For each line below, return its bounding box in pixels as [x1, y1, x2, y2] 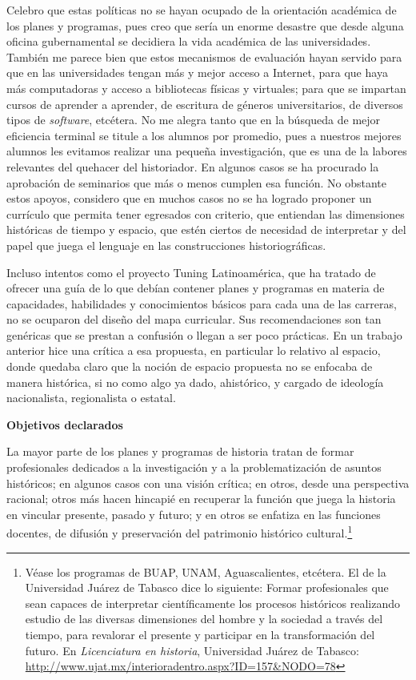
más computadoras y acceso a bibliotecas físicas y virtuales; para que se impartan [6, 79, 406, 96]
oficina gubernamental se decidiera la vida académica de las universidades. [6, 33, 371, 50]
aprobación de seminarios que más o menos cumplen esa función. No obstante [6, 174, 386, 191]
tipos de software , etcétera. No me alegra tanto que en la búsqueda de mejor [6, 111, 381, 128]
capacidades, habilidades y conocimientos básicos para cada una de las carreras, [6, 295, 397, 312]
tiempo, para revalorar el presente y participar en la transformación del [25, 626, 375, 643]
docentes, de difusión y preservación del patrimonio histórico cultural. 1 [6, 522, 353, 541]
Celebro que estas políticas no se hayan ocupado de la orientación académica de [6, 2, 397, 18]
